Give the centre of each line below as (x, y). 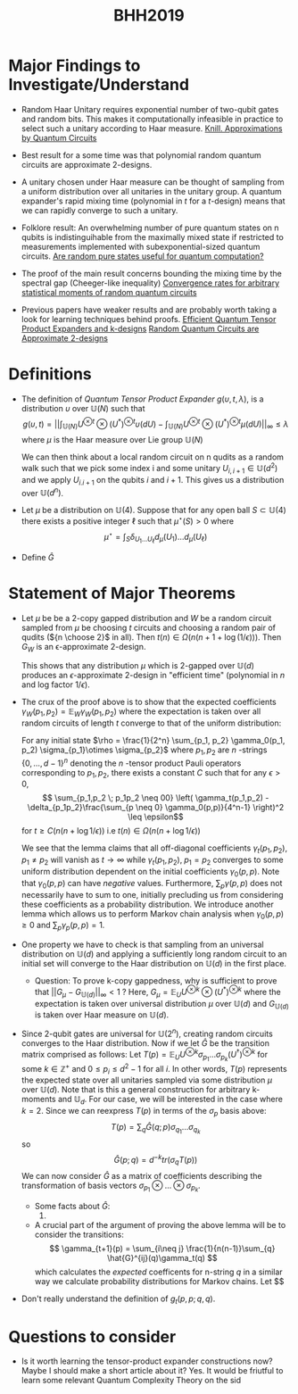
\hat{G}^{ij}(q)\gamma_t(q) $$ (162, 1257)
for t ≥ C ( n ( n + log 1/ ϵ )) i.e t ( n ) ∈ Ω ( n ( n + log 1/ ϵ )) (111, 831)
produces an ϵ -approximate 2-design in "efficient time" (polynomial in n (153, 676)
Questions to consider (92, 1336)
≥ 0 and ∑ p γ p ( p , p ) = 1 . (63, 926)
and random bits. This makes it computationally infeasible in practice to (152, 119)
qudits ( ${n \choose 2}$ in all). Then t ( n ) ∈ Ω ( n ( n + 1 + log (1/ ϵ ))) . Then (151, 637)
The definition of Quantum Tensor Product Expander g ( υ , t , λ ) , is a (142, 399)
